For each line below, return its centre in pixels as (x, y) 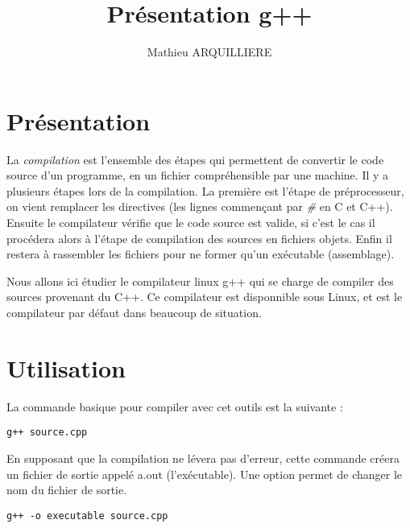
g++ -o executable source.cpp (87, 516)
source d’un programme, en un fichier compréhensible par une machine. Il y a (198, 175)
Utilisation (66, 367)
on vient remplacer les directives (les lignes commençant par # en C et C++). (200, 206)
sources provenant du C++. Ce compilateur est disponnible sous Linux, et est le (205, 297)
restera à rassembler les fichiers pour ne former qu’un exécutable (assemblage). (201, 254)
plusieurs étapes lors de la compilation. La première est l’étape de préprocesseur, (205, 190)
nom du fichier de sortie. (67, 490)
